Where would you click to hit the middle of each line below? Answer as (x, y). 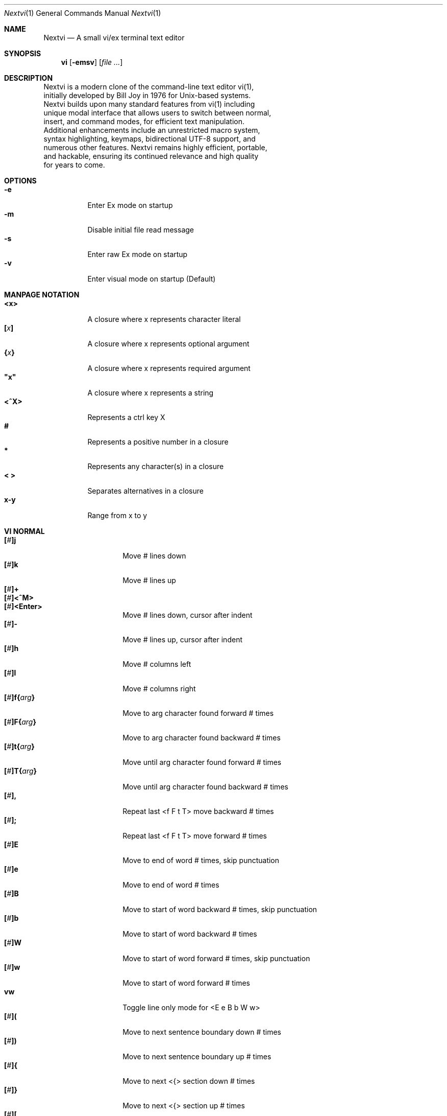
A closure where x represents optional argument (168, 344)
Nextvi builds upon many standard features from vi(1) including (149, 104)
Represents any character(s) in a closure (156, 466)
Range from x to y (117, 515)
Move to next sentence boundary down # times (202, 1032)
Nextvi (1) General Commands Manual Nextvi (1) (83, 13)
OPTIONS (20, 181)
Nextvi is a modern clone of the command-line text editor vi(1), (149, 87)
